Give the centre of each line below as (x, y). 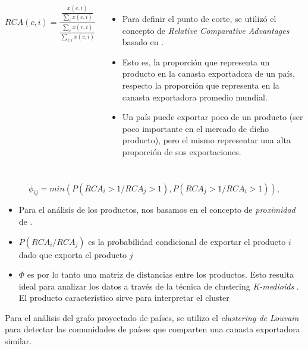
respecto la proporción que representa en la (201, 85)
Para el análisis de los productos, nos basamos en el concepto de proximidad (157, 210)
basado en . (143, 42)
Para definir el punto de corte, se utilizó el (199, 18)
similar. (18, 341)
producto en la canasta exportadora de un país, (208, 73)
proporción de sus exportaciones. (182, 151)
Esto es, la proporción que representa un (196, 62)
